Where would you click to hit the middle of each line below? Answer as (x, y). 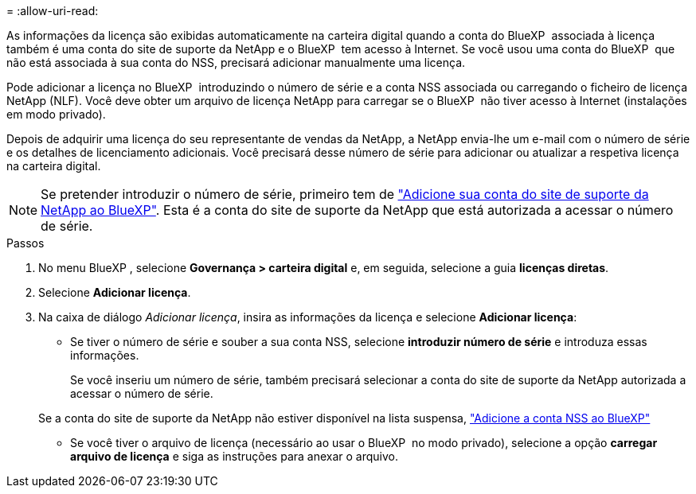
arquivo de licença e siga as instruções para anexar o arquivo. (235, 456)
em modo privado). (56, 114)
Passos (25, 243)
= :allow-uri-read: (53, 11)
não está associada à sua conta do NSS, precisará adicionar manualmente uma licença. (236, 62)
